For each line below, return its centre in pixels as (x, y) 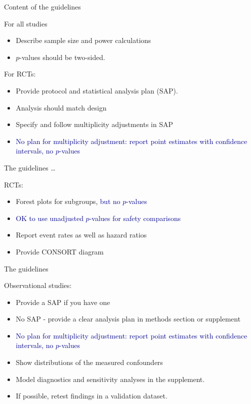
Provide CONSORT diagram (60, 251)
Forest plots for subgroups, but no (68, 201)
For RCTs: (20, 74)
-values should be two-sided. (62, 57)
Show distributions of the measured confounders (89, 362)
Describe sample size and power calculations (83, 40)
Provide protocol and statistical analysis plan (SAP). (97, 90)
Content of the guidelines (42, 6)
